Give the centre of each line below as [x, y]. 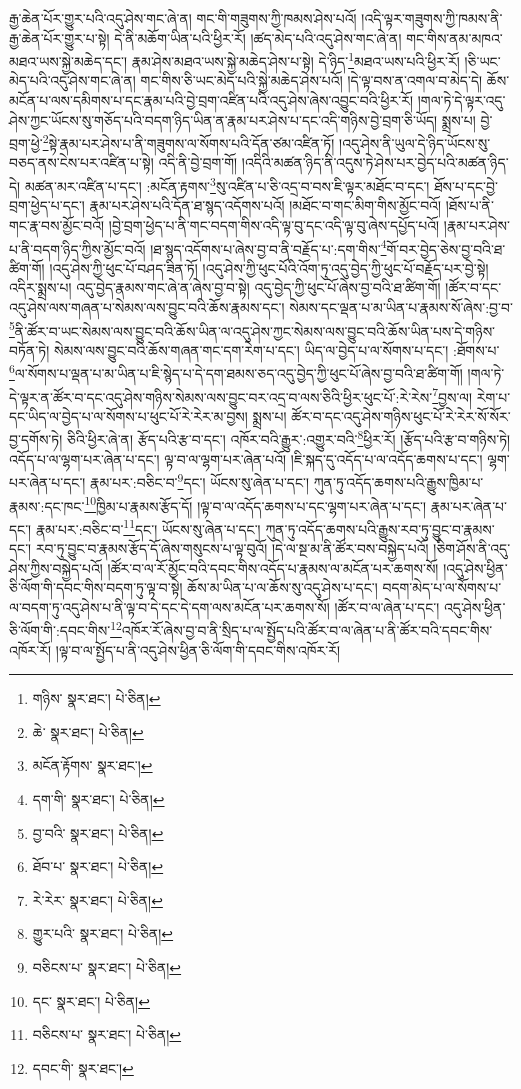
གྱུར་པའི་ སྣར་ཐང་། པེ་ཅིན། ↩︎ [103, 933]
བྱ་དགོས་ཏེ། [36, 439]
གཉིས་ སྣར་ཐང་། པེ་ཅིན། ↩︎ [96, 698]
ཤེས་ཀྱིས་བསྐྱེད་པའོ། [56, 567]
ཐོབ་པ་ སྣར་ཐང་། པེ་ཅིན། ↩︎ [98, 866]
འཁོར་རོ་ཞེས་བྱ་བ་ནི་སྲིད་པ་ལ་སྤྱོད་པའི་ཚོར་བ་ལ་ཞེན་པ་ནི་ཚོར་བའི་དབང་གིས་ [307, 630]
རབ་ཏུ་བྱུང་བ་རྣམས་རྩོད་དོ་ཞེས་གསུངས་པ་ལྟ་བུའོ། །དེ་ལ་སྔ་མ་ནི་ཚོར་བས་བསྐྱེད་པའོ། [232, 548]
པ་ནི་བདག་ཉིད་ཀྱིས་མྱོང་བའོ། [77, 248]
